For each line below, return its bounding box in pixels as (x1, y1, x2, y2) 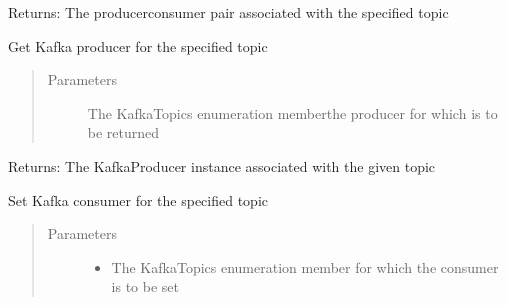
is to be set (111, 276, 180, 297)
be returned (87, 122, 160, 143)
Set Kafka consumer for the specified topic (8, 189, 269, 210)
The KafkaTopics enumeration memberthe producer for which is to (87, 102, 498, 123)
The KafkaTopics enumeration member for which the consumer (111, 256, 499, 277)
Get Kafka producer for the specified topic (8, 35, 268, 56)
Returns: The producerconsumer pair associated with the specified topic (8, 2, 449, 22)
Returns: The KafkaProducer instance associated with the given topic (8, 155, 436, 176)
